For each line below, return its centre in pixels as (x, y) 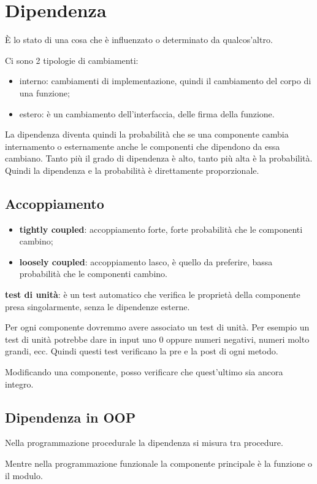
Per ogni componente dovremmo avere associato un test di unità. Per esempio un (157, 327)
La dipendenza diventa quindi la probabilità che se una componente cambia (147, 134)
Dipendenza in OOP (71, 417)
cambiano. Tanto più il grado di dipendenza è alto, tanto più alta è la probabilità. (159, 158)
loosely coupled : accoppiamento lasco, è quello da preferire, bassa (146, 261)
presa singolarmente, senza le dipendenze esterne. (97, 306)
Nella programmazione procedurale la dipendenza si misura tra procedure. (144, 443)
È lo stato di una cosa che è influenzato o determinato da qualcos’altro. (139, 40)
